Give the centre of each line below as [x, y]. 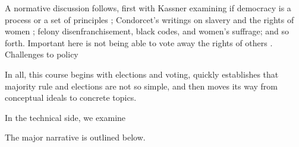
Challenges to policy [42, 54]
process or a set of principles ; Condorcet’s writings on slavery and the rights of [149, 19]
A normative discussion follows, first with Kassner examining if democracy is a [148, 8]
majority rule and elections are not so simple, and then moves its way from [141, 86]
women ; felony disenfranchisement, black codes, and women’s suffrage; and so [147, 31]
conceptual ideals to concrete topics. [71, 98]
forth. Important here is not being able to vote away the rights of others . [139, 42]
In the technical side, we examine [65, 117]
